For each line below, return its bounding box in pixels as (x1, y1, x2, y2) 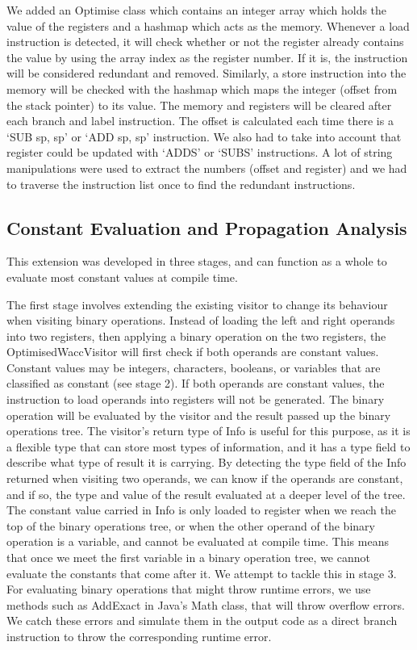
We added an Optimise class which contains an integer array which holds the (6, 2, 387, 18)
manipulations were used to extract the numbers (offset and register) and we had (6, 159, 407, 176)
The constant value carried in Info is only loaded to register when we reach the (6, 501, 396, 518)
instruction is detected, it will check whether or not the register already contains (6, 33, 404, 50)
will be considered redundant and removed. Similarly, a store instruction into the (6, 65, 407, 82)
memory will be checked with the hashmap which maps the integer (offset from (6, 80, 398, 97)
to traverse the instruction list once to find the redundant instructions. (6, 175, 356, 192)
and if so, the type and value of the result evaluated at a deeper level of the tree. (6, 485, 406, 502)
